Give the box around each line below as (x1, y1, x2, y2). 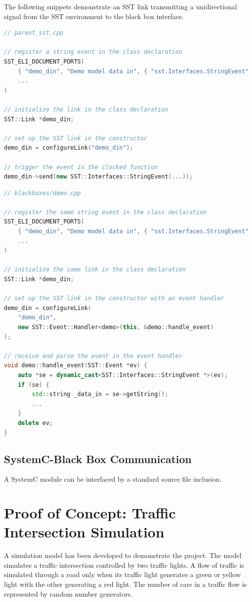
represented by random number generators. (4, 588, 133, 599)
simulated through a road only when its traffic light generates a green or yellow (4, 569, 241, 580)
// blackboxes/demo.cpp (4, 189, 81, 197)
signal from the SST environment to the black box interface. (4, 11, 184, 21)
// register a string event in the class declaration (4, 48, 183, 56)
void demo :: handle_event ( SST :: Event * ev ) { (4, 362, 147, 369)
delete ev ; (18, 419, 53, 426)
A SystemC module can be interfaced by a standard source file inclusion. (4, 474, 222, 484)
